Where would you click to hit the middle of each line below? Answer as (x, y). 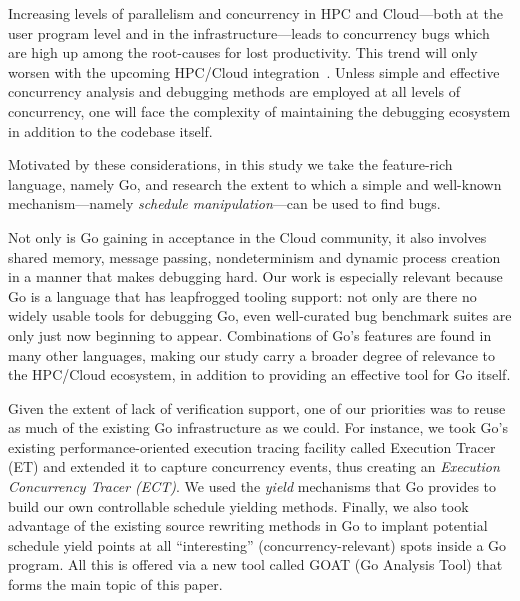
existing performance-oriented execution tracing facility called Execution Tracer (252, 446)
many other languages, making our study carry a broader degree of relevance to (251, 354)
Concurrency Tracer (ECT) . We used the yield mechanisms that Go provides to (252, 486)
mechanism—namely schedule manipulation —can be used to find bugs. (224, 203)
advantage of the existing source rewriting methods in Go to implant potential (248, 525)
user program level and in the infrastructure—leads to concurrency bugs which (249, 32)
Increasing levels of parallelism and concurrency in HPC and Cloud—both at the (255, 13)
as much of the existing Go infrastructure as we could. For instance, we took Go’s (258, 427)
